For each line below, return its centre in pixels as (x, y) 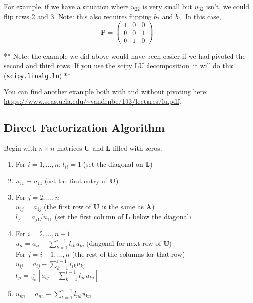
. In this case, (201, 16)
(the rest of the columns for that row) (128, 253)
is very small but (167, 6)
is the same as (123, 206)
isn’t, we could (228, 6)
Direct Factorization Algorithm (84, 127)
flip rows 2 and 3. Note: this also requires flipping (78, 16)
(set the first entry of (76, 180)
